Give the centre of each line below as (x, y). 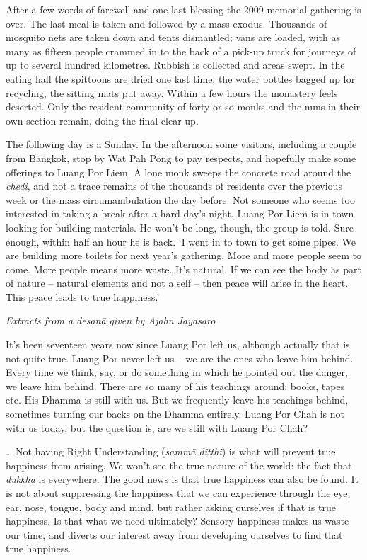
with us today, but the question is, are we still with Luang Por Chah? (157, 427)
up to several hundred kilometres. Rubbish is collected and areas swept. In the (175, 65)
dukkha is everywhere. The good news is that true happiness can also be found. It (182, 479)
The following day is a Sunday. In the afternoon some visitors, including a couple (181, 144)
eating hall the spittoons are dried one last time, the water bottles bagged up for (181, 78)
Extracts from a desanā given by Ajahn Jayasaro (111, 320)
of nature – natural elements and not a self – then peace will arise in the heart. (177, 283)
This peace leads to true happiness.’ (83, 296)
